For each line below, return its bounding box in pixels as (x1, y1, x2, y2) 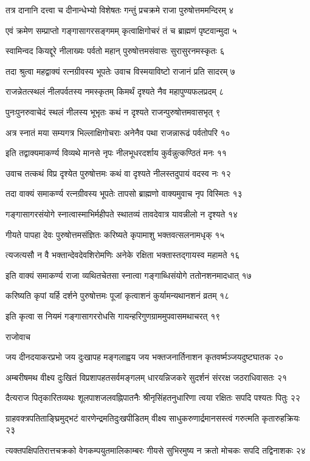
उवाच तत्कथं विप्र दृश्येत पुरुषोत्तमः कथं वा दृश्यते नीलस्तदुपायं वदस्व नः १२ (5, 166, 231, 179)
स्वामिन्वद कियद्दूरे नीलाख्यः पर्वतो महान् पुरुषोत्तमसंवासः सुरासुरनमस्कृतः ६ (5, 44, 225, 57)
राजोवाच (5, 330, 30, 343)
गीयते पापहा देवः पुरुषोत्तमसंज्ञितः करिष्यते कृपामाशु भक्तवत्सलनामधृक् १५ (5, 228, 225, 241)
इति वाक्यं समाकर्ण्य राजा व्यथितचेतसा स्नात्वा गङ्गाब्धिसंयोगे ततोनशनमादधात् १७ (5, 268, 252, 281)
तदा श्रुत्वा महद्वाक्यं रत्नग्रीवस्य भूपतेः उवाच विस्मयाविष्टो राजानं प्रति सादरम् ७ (5, 64, 235, 77)
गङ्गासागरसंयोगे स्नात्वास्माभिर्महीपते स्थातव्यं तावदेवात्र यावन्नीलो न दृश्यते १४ (5, 207, 238, 220)
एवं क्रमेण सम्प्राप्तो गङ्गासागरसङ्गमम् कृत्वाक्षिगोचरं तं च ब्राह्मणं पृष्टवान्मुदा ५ (5, 24, 237, 36)
